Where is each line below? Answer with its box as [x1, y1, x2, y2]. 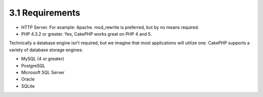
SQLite [21, 83, 35, 89]
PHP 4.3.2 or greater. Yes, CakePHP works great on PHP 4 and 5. [21, 31, 152, 37]
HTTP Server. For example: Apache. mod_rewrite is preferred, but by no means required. [21, 24, 199, 30]
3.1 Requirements [9, 7, 80, 18]
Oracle [21, 76, 35, 82]
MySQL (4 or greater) [21, 56, 64, 62]
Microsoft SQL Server [21, 69, 65, 75]
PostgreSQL [21, 62, 46, 68]
